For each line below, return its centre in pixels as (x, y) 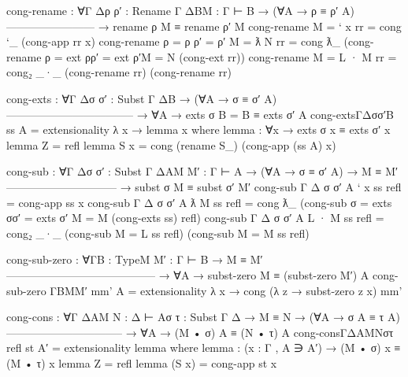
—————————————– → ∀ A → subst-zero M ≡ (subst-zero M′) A (188, 274)
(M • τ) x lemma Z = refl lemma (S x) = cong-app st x (142, 362)
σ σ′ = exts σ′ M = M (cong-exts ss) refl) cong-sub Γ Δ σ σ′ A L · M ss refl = (195, 218)
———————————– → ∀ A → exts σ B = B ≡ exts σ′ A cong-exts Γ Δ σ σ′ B (200, 114)
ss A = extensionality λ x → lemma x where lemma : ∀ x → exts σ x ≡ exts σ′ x (198, 129)
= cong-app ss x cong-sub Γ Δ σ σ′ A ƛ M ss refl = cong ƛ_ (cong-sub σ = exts (199, 202)
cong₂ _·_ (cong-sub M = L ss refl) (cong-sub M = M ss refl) (158, 233)
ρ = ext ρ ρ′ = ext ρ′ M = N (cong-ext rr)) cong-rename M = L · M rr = (221, 56)
